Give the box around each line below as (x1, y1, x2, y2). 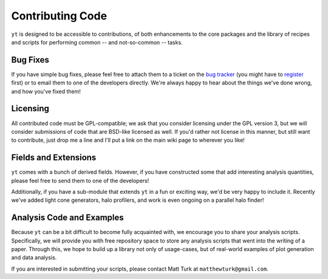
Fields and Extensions (11, 153, 97, 163)
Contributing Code (11, 9, 108, 22)
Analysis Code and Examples (11, 213, 124, 223)
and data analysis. (11, 254, 57, 261)
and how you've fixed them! (11, 88, 81, 95)
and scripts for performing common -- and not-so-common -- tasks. (11, 38, 183, 46)
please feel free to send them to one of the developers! (11, 177, 149, 184)
